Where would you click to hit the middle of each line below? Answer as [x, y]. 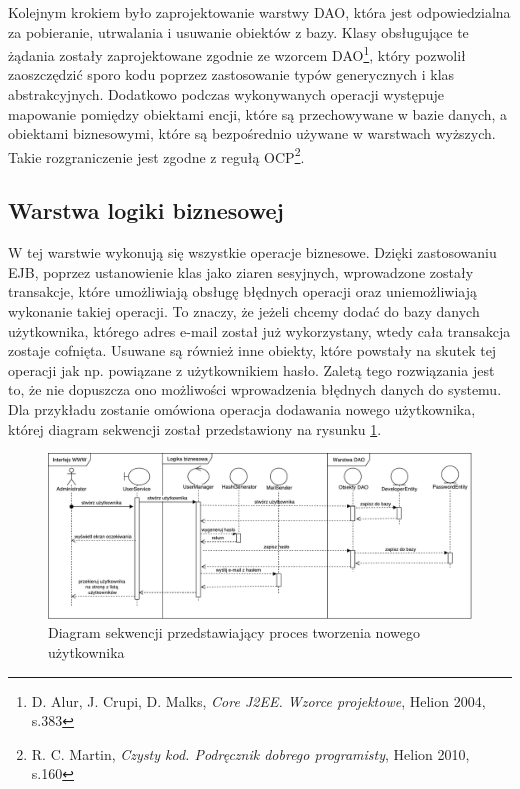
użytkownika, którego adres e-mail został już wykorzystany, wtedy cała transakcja [259, 330]
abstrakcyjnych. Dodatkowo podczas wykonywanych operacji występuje [226, 94]
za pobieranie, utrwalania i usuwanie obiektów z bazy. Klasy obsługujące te [238, 31]
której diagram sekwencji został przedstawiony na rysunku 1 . [195, 428]
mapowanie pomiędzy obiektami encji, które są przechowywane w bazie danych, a [258, 113]
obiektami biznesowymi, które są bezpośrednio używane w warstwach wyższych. [252, 133]
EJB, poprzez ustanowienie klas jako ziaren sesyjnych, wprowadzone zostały [241, 271]
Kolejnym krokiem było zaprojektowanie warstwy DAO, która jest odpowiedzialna [259, 12]
